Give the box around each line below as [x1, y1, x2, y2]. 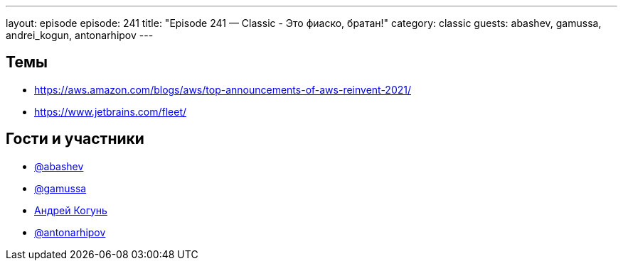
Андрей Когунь [34, 204, 107, 216]
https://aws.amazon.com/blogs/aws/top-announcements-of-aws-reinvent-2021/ [34, 83, 412, 96]
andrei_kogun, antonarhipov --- [6, 29, 154, 41]
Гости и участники [6, 130, 144, 148]
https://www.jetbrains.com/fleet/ [34, 105, 187, 118]
